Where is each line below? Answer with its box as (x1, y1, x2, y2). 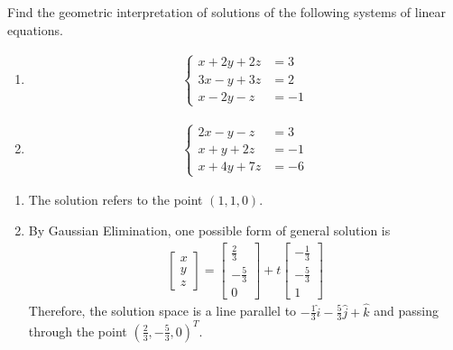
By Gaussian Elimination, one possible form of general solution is (28, 221, 391, 240)
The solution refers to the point (28, 190, 203, 209)
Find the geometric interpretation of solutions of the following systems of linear (7, 3, 447, 21)
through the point (28, 321, 127, 340)
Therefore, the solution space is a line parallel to (28, 301, 297, 320)
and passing (374, 301, 439, 320)
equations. (7, 20, 63, 39)
